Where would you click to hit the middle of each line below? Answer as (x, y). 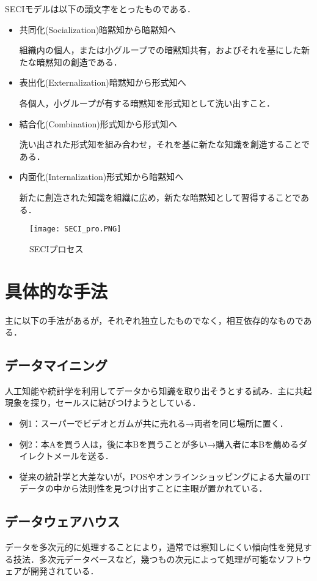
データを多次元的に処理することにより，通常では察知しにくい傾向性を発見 (154, 547)
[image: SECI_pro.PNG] (75, 229)
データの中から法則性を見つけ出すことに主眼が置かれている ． (143, 488)
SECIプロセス (56, 248)
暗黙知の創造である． (79, 62)
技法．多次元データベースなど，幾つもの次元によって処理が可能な (145, 559)
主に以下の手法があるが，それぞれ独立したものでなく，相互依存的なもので (154, 320)
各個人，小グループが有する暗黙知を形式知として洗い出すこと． (147, 103)
